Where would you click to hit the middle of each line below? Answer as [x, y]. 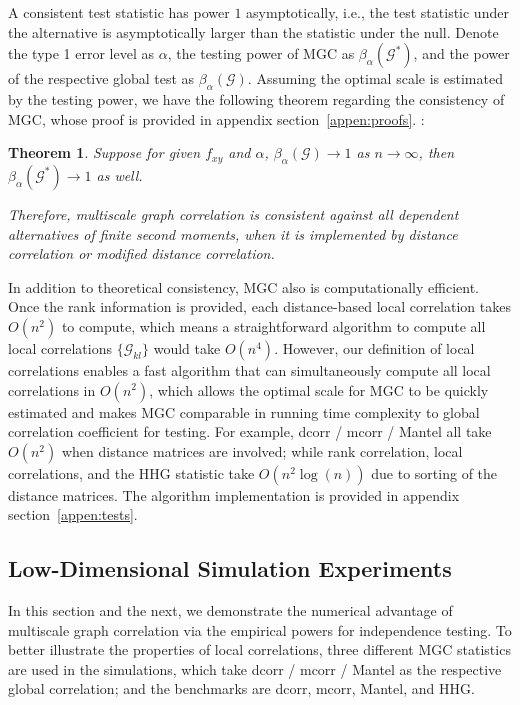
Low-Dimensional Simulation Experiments [230, 568]
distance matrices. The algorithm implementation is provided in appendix [234, 494]
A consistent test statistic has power [119, 12]
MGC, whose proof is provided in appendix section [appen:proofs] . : [216, 118]
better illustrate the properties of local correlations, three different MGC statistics [259, 649]
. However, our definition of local [374, 347]
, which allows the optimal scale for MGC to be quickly [319, 389]
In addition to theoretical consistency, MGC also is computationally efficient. [244, 286]
